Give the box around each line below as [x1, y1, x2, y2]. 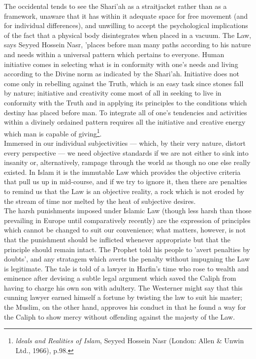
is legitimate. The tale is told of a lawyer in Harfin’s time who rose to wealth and [4, 263, 249, 273]
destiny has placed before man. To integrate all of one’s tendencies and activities [4, 107, 247, 117]
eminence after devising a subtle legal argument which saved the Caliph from [4, 273, 236, 283]
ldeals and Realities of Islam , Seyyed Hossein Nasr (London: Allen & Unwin [15, 335, 244, 346]
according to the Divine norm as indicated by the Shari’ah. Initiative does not [4, 68, 240, 79]
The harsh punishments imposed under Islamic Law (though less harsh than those [4, 205, 252, 216]
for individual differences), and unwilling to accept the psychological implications [4, 20, 248, 31]
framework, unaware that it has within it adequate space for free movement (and [4, 10, 248, 21]
